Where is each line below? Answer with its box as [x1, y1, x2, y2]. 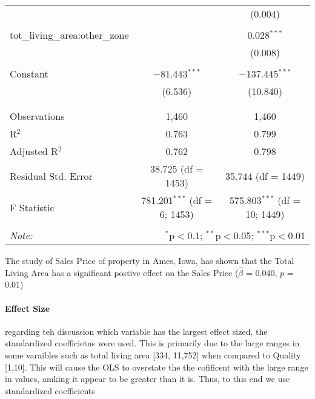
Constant [10, 67, 48, 81]
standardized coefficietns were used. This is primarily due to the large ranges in [5, 337, 300, 349]
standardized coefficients [5, 384, 95, 397]
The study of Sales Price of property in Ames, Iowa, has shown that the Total [5, 254, 294, 266]
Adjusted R [10, 144, 58, 158]
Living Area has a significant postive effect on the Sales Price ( [5, 266, 239, 279]
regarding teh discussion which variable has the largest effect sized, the [5, 325, 268, 337]
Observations [10, 109, 65, 123]
